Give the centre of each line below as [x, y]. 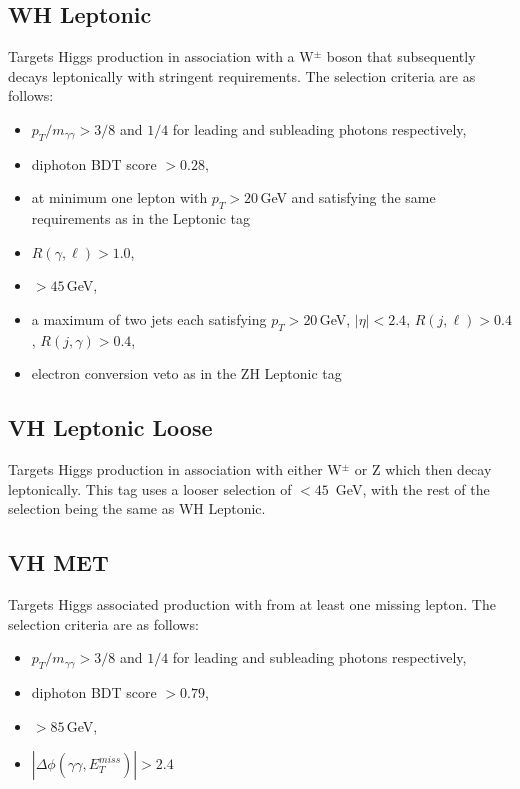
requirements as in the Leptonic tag [140, 218]
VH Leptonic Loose [110, 427]
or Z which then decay [423, 469]
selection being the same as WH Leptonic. [137, 508]
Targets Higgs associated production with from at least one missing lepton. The [252, 604]
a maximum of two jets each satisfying [149, 318]
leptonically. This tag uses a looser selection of [150, 488]
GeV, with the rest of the [412, 488]
